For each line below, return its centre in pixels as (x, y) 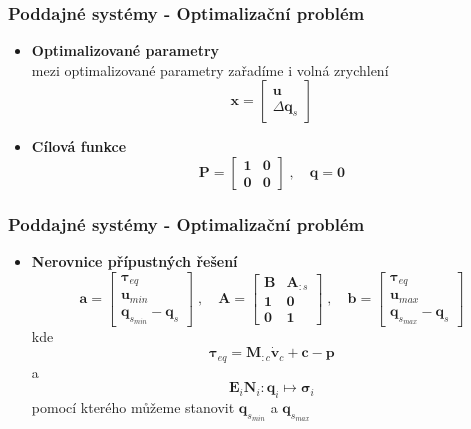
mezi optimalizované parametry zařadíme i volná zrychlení (210, 69)
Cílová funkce (79, 146)
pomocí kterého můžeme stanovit (133, 406)
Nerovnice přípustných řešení (134, 261)
